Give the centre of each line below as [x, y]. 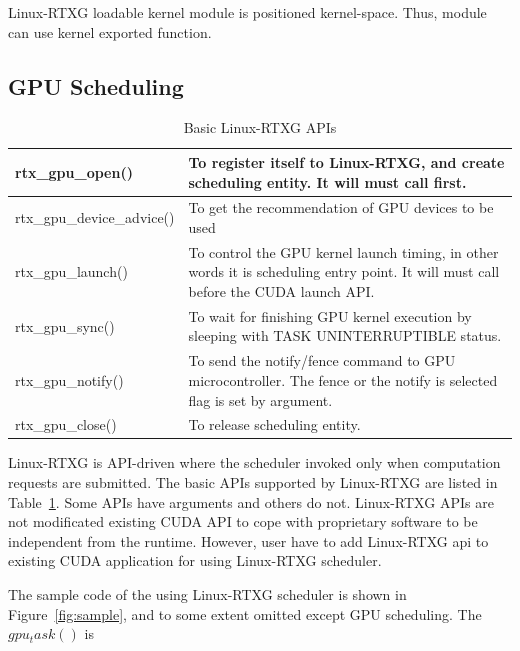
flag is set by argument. [260, 399]
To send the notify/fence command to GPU [322, 360]
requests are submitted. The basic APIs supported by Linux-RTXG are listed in [253, 482]
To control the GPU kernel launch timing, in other [343, 251]
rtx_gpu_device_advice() [95, 217]
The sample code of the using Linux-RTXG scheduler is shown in [207, 594]
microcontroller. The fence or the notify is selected [343, 379]
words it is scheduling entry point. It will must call [344, 271]
